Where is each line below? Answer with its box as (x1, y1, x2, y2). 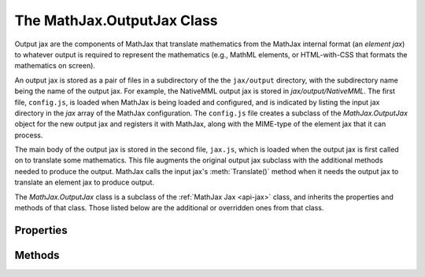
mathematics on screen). (14, 61, 96, 71)
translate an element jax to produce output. (14, 177, 155, 188)
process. (14, 130, 43, 140)
